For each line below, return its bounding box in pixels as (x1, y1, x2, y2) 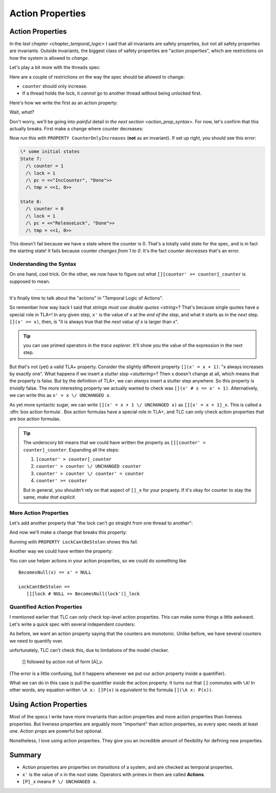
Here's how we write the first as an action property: (9, 100, 118, 106)
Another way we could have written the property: (9, 548, 113, 554)
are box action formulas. (9, 416, 61, 422)
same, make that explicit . (23, 494, 76, 500)
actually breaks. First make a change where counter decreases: (9, 125, 144, 131)
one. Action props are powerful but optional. (9, 728, 103, 734)
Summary (9, 751, 41, 759)
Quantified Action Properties (9, 603, 83, 610)
